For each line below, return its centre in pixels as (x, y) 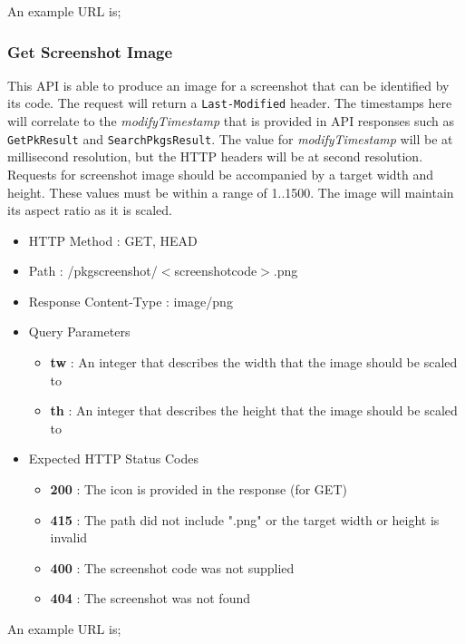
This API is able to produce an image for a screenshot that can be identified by (228, 85)
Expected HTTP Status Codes (114, 459)
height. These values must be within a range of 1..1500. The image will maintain (231, 192)
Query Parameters (79, 332)
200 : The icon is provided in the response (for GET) (199, 489)
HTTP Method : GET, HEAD (113, 240)
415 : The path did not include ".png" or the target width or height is (245, 519)
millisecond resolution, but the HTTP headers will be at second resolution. (215, 156)
